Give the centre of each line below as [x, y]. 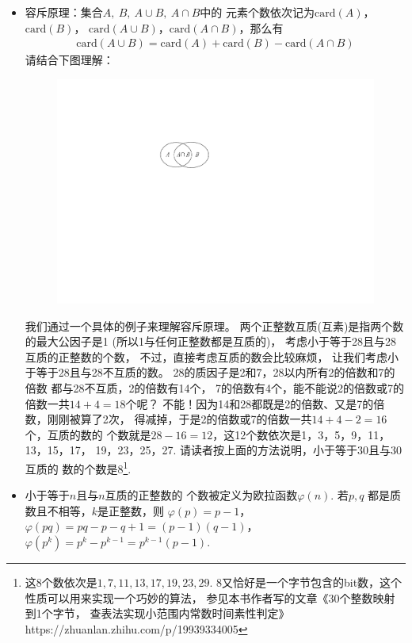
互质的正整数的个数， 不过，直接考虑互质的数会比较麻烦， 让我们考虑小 [212, 356]
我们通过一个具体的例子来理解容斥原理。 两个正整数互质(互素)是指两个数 [214, 325]
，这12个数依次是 [257, 434]
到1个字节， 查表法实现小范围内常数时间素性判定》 [157, 613]
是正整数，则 [131, 510]
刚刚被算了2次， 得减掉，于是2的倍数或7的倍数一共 [179, 419]
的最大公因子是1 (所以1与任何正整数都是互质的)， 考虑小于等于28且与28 [211, 341]
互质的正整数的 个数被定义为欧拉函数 [201, 495]
